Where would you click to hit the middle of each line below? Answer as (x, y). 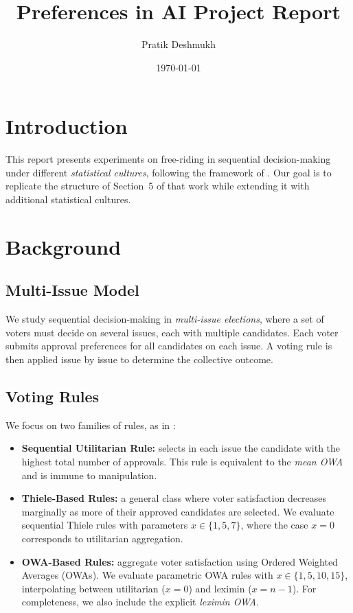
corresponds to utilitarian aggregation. (102, 538)
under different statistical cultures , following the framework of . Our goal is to (169, 172)
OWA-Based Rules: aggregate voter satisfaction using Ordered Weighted (180, 561)
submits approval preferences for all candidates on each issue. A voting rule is (169, 346)
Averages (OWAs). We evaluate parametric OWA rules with (147, 575)
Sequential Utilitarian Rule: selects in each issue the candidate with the (181, 448)
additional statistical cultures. (68, 199)
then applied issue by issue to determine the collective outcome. (139, 359)
